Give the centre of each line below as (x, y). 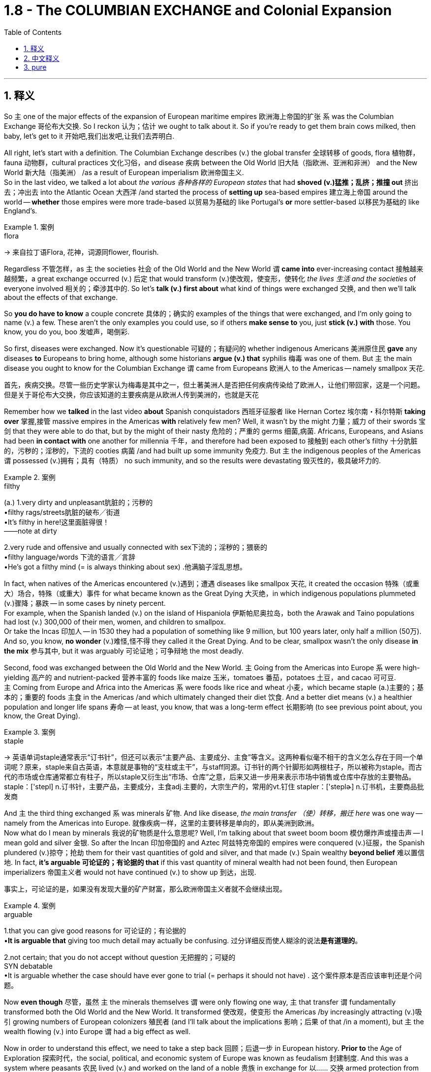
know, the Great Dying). (42, 715)
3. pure (35, 67)
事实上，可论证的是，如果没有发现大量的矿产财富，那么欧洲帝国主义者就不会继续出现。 (145, 889)
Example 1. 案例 (29, 227)
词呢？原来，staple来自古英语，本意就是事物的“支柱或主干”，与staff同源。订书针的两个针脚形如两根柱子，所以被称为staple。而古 (213, 767)
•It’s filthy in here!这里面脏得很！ (57, 522)
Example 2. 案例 (30, 477)
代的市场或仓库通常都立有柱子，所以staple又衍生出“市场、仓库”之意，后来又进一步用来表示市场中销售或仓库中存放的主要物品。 (210, 776)
